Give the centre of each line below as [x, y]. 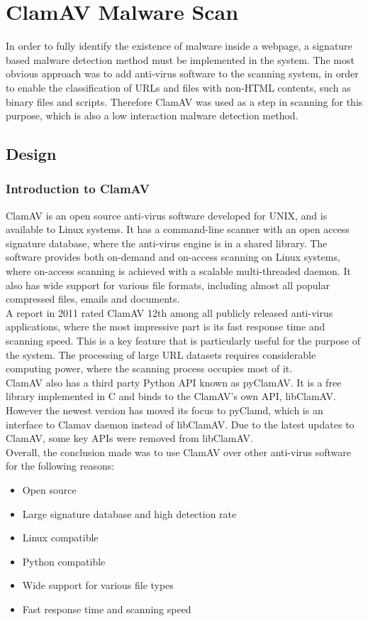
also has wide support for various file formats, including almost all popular [168, 285]
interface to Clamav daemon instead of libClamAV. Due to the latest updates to [180, 424]
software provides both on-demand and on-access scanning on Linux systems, [173, 257]
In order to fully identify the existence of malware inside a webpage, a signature [179, 46]
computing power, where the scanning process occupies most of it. [149, 368]
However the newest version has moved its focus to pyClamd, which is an [165, 410]
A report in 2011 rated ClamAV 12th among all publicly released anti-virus [169, 312]
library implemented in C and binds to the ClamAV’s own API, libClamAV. [171, 396]
